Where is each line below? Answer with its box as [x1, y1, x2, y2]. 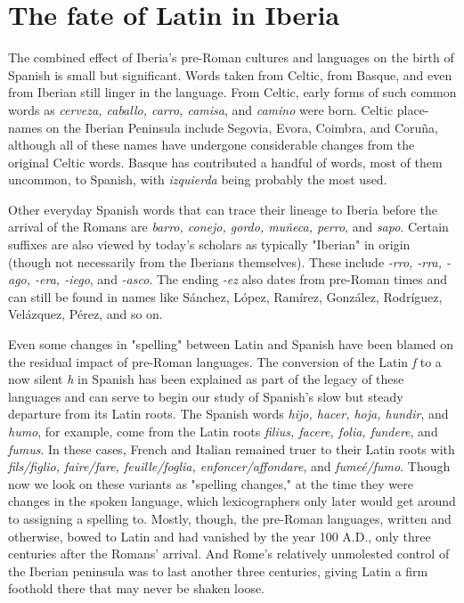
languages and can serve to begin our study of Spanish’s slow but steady [8, 387, 403, 405]
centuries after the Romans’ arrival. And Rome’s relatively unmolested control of [8, 544, 450, 563]
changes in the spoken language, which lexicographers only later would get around [8, 492, 456, 510]
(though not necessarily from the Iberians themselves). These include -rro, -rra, [8, 252, 442, 271]
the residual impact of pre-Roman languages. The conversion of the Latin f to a [8, 352, 442, 371]
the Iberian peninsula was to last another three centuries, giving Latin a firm [8, 561, 428, 580]
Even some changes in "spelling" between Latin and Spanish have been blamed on [8, 335, 453, 354]
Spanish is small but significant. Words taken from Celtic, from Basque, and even [8, 65, 452, 84]
